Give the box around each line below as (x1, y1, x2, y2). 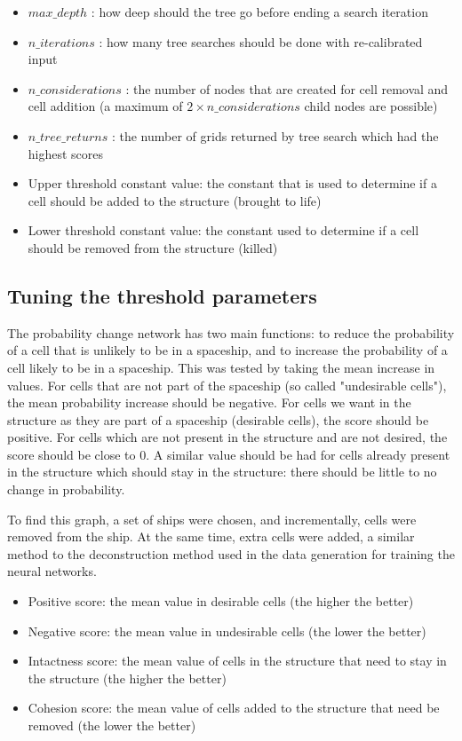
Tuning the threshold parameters (7, 281, 317, 309)
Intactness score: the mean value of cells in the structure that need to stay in (28, 651, 447, 670)
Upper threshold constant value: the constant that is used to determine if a (28, 174, 437, 193)
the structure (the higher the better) (28, 668, 227, 687)
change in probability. (7, 480, 125, 499)
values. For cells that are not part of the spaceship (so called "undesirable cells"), (7, 375, 447, 394)
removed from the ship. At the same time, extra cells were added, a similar (7, 527, 415, 546)
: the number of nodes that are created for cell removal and (125, 79, 449, 98)
